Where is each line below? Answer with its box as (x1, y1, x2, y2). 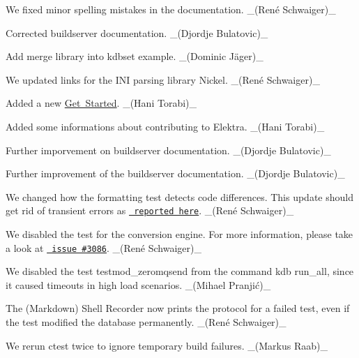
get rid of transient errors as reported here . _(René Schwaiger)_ (6, 203, 294, 218)
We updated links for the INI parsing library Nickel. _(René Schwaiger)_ (6, 72, 320, 87)
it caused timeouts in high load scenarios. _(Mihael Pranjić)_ (6, 277, 271, 292)
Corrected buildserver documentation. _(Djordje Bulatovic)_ (6, 25, 268, 40)
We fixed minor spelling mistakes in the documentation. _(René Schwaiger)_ (6, 2, 336, 16)
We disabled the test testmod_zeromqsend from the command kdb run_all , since (6, 264, 354, 278)
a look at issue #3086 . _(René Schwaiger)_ (6, 240, 201, 255)
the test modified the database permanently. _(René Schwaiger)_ (6, 315, 287, 329)
